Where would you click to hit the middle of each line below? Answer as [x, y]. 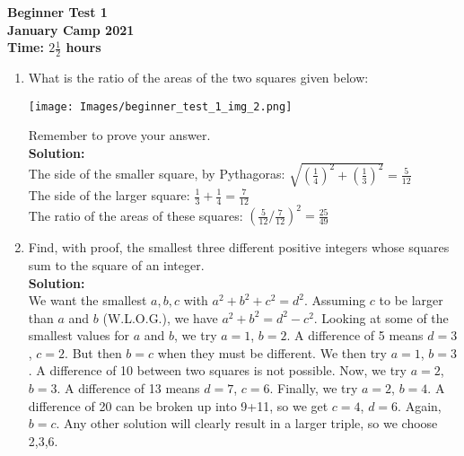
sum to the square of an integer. [116, 264]
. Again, [420, 405]
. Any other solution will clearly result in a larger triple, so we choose [247, 423]
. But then [93, 352]
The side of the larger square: [109, 195]
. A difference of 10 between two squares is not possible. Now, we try [217, 370]
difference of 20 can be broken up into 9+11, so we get [178, 405]
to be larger [411, 300]
